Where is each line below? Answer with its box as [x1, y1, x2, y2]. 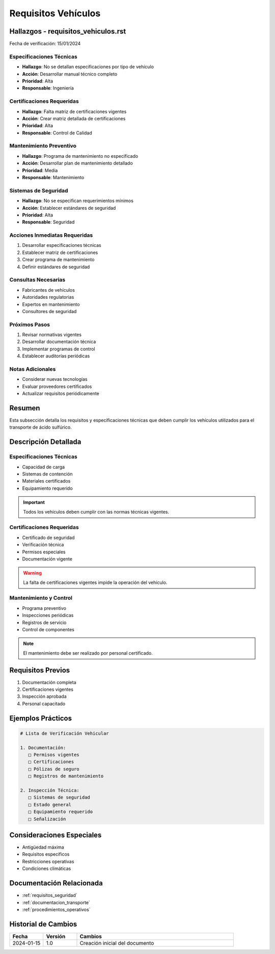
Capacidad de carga [22, 464, 65, 470]
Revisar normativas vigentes [22, 331, 81, 338]
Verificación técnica [22, 542, 64, 548]
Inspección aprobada [22, 693, 67, 699]
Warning [23, 570, 42, 576]
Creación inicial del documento [79, 939, 154, 946]
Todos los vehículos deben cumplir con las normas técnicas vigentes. [23, 509, 170, 515]
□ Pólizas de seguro [28, 766, 80, 772]
